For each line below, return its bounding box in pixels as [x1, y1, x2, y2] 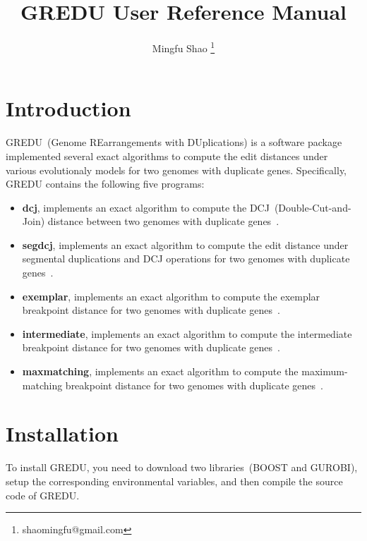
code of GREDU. [6, 487, 80, 502]
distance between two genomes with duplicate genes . [47, 214, 279, 229]
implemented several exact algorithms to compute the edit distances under [6, 148, 328, 163]
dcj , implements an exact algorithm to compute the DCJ [22, 200, 270, 214]
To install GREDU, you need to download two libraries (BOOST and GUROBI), [6, 460, 358, 475]
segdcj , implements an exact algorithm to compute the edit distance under [22, 237, 349, 252]
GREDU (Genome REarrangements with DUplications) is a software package [6, 135, 342, 150]
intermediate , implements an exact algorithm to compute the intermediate [22, 326, 352, 341]
